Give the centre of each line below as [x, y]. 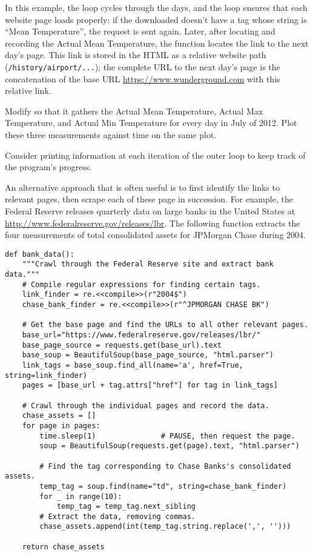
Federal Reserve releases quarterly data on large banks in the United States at [150, 210]
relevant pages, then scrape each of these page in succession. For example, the [149, 199]
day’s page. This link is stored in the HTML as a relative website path [136, 55]
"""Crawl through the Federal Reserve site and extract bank [148, 264]
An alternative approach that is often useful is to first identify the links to [142, 187]
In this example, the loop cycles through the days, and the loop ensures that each [156, 7]
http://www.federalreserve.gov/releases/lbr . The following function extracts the [153, 223]
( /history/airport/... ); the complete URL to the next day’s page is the [143, 66]
